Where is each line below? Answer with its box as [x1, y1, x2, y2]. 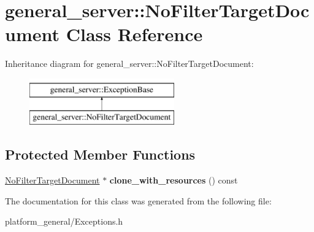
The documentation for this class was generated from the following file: [5, 194, 272, 207]
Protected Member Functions [5, 145, 196, 164]
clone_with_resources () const [109, 174, 238, 187]
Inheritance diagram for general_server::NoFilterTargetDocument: [5, 57, 254, 70]
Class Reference [66, 21, 203, 47]
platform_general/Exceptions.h [5, 215, 123, 228]
